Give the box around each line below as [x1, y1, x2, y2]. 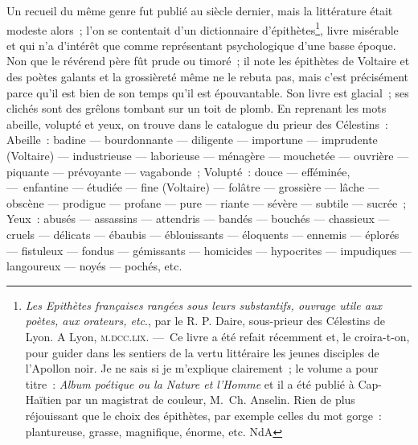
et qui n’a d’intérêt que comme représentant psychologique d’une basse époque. [6, 36, 396, 53]
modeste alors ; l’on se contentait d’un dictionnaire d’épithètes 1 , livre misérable [6, 19, 399, 38]
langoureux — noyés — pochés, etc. [6, 258, 182, 274]
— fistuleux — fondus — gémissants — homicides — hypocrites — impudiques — [6, 241, 412, 258]
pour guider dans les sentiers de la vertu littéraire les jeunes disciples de [25, 344, 379, 361]
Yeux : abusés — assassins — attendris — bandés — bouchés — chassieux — [6, 210, 390, 227]
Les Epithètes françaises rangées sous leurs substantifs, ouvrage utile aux [25, 296, 382, 313]
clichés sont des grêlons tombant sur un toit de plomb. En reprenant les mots [6, 100, 387, 117]
